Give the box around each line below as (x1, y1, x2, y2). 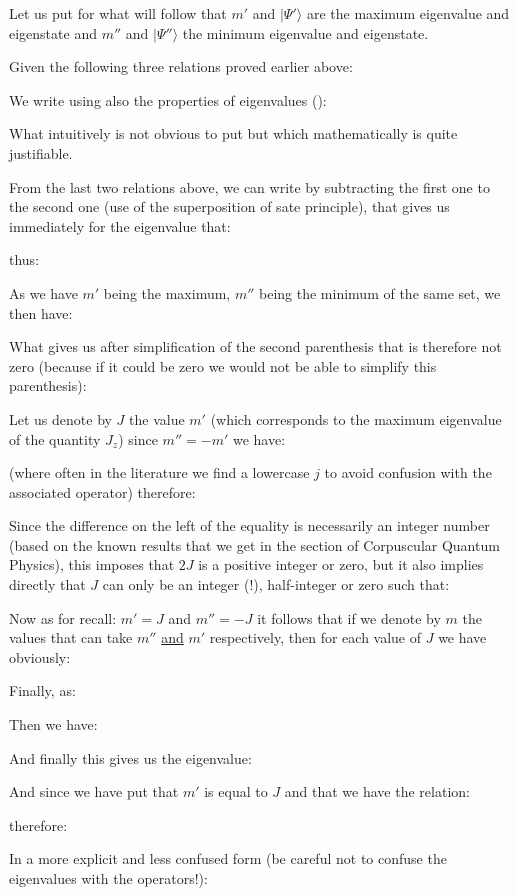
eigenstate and (9, 22, 97, 43)
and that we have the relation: (284, 781, 470, 802)
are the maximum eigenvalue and (306, 3, 510, 23)
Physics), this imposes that (9, 554, 175, 575)
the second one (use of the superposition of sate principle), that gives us (9, 196, 450, 217)
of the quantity (9, 428, 101, 449)
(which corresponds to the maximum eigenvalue (210, 408, 502, 429)
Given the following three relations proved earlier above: (9, 56, 353, 77)
